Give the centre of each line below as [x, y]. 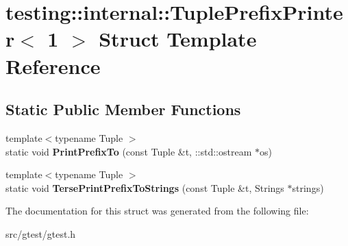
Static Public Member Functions [123, 109]
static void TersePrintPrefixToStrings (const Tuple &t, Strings [145, 187]
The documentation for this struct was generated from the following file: [157, 211]
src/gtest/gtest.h [41, 233]
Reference [53, 65]
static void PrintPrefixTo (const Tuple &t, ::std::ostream [129, 151]
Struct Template [178, 39]
